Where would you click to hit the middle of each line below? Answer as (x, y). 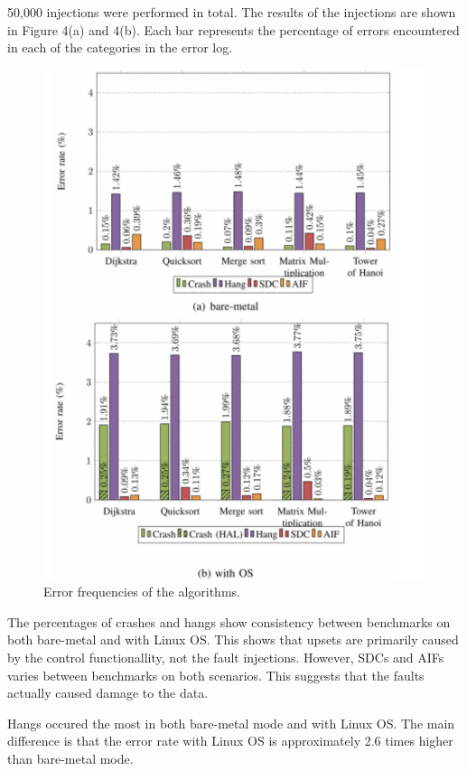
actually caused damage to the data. (108, 693)
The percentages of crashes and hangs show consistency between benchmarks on (229, 621)
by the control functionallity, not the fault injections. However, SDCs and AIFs (226, 658)
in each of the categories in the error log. (120, 47)
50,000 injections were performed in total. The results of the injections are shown (232, 12)
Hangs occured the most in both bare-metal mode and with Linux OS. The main (231, 723)
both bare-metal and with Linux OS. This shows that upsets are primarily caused (233, 639)
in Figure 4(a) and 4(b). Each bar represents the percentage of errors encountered (233, 29)
